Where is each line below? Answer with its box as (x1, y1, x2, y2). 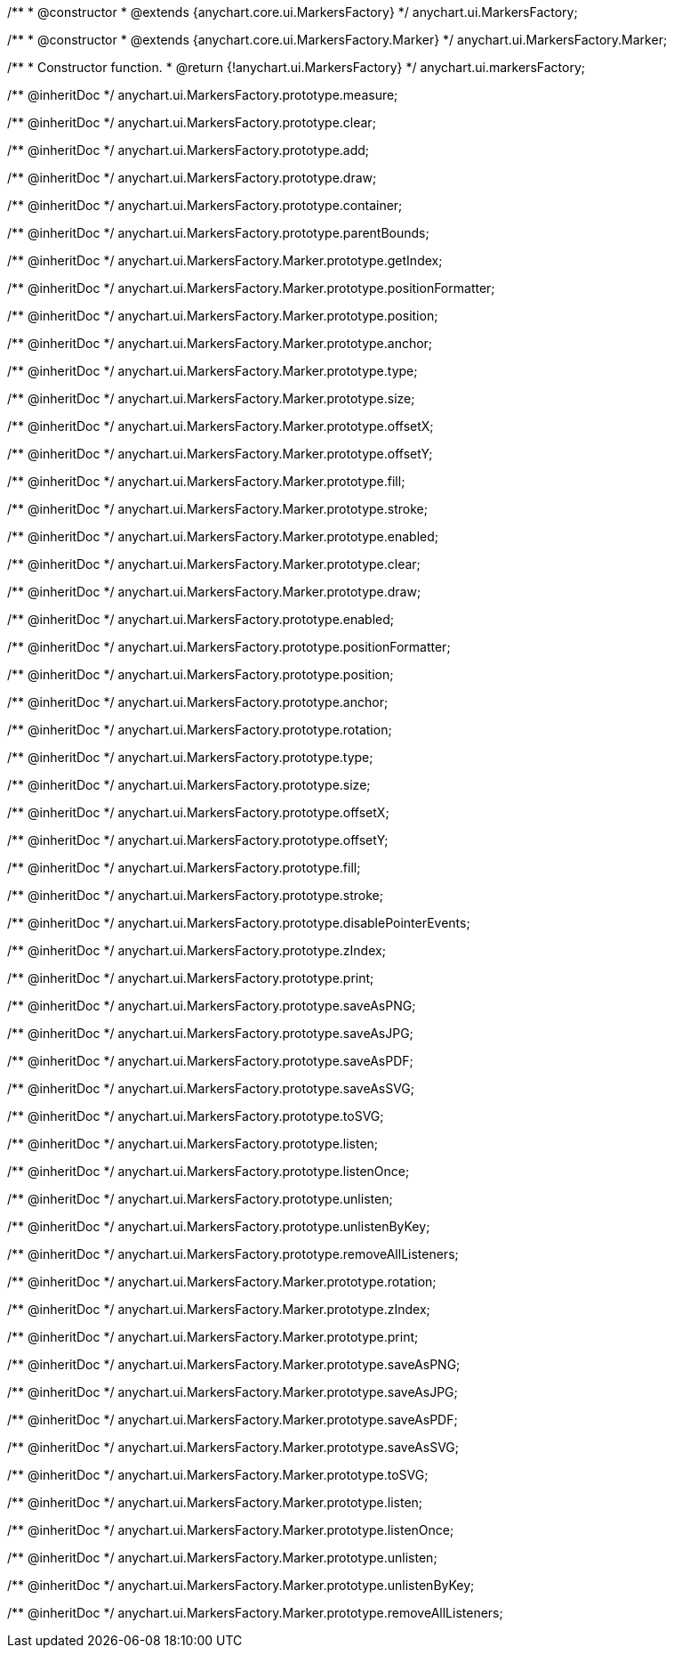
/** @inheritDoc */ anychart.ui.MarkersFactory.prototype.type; (7, 750, 373, 765)
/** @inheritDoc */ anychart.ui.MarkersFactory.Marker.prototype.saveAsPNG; (7, 1357, 461, 1372)
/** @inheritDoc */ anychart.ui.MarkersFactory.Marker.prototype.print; (7, 1329, 419, 1344)
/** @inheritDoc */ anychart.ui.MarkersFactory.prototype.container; (7, 198, 403, 213)
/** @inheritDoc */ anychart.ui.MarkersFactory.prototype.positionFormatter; (7, 639, 451, 654)
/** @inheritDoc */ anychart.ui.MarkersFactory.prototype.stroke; (7, 888, 383, 903)
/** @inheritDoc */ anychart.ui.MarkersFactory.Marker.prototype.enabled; (7, 529, 438, 544)
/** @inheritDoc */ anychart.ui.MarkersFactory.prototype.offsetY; (7, 832, 389, 848)
